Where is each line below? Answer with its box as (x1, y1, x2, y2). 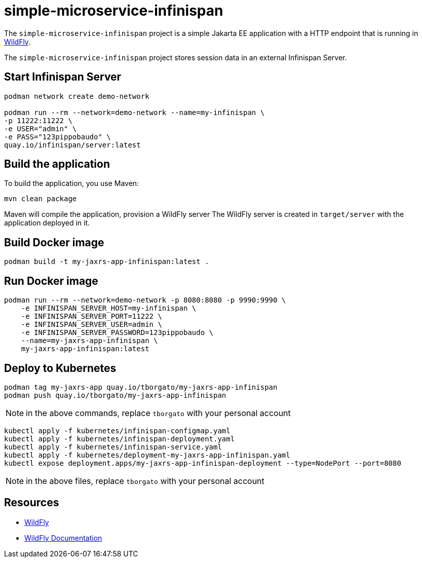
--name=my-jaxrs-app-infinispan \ (21, 336, 158, 345)
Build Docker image (4, 236, 104, 249)
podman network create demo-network (4, 92, 149, 100)
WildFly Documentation (24, 533, 102, 542)
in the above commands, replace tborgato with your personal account (26, 407, 291, 418)
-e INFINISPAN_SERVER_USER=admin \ (21, 320, 162, 329)
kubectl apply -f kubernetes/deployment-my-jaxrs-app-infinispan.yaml (4, 451, 290, 459)
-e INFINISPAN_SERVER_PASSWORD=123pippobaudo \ (21, 328, 214, 337)
